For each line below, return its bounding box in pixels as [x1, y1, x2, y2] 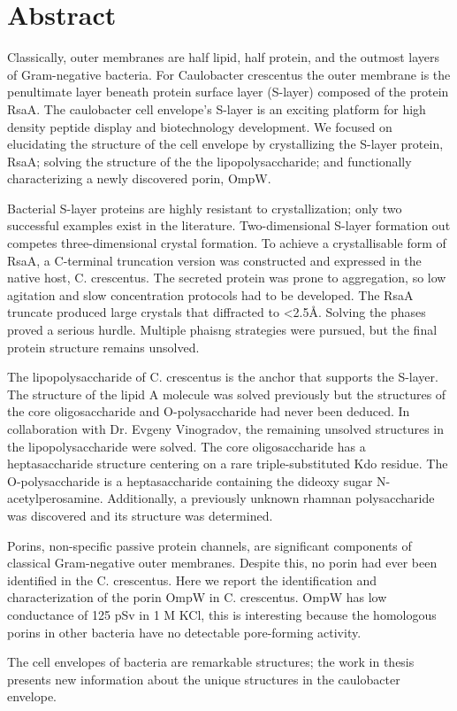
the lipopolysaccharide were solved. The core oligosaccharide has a [7, 437, 366, 455]
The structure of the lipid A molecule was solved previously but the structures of [7, 384, 446, 403]
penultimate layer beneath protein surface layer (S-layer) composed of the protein [7, 82, 449, 101]
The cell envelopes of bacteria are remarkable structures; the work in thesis [7, 653, 415, 671]
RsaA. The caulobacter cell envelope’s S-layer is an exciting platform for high [7, 99, 426, 118]
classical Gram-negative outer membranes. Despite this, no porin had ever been [7, 553, 438, 572]
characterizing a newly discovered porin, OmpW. [7, 169, 271, 188]
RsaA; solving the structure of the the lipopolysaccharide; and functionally [7, 151, 412, 170]
